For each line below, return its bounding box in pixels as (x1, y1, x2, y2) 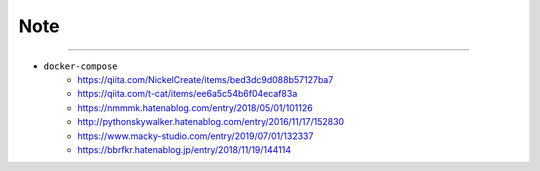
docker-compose (43, 60, 119, 72)
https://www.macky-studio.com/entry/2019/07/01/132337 (77, 130, 314, 142)
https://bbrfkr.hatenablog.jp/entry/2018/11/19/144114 (77, 143, 292, 155)
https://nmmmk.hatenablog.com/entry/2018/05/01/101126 (77, 101, 314, 114)
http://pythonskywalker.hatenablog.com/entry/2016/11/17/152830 (77, 116, 345, 128)
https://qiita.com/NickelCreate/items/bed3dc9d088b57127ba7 (77, 73, 334, 85)
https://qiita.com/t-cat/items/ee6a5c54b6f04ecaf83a (77, 88, 298, 100)
